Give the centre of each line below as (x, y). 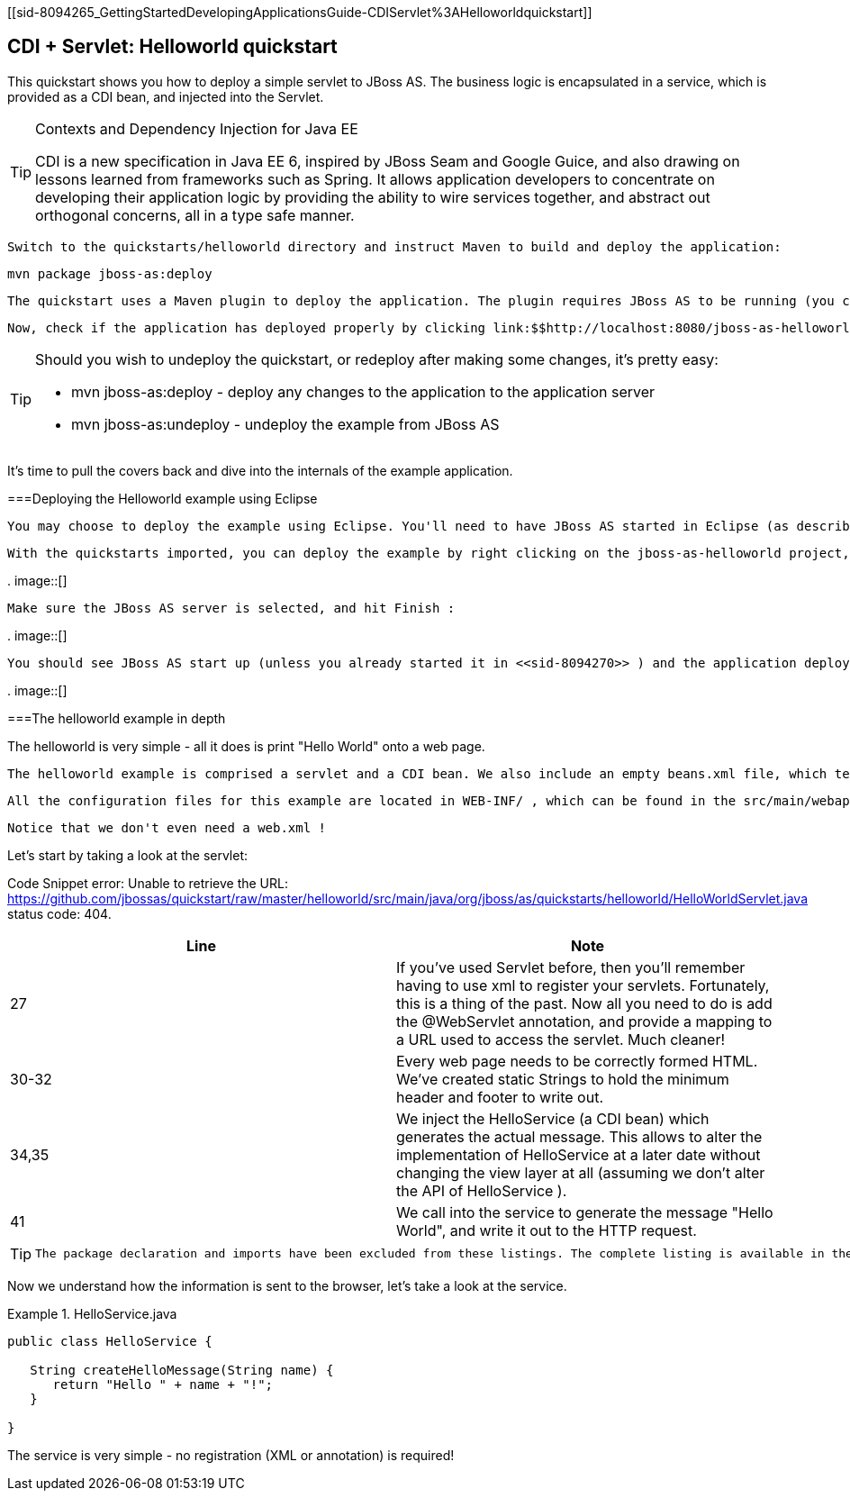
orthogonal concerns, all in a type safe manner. (195, 215)
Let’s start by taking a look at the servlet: (128, 855)
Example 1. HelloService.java (92, 1313)
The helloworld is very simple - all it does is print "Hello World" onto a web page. (246, 746)
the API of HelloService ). (482, 1190)
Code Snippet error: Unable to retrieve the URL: (148, 883)
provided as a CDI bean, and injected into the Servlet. (166, 96)
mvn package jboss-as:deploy (110, 273)
